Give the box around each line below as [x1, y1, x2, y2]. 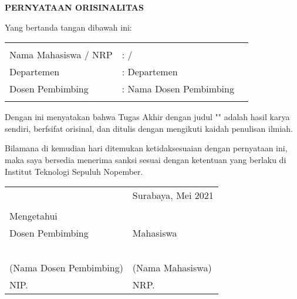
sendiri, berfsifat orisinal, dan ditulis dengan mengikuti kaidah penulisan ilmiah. [5, 122, 293, 134]
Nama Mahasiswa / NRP [9, 48, 113, 62]
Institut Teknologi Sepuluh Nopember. [5, 165, 143, 177]
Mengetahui [9, 209, 58, 223]
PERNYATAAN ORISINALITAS [5, 1, 144, 13]
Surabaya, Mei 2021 [132, 188, 214, 202]
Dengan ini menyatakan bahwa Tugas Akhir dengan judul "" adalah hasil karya [5, 111, 290, 123]
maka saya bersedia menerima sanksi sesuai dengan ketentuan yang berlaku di [5, 153, 286, 165]
